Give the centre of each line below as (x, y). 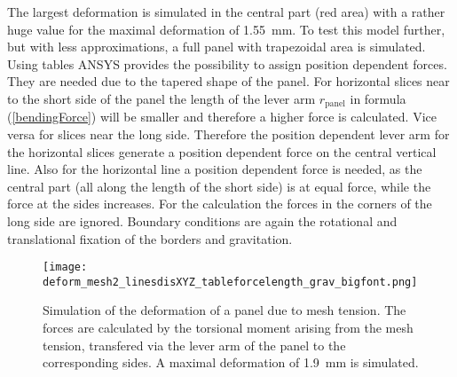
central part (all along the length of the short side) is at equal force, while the (219, 186)
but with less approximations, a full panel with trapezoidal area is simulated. (217, 47)
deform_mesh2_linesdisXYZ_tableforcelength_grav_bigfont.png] (230, 282)
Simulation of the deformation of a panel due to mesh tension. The (225, 310)
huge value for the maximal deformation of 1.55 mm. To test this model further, (226, 29)
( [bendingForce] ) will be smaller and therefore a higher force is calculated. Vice (222, 117)
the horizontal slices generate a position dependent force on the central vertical (222, 151)
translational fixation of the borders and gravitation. (150, 238)
